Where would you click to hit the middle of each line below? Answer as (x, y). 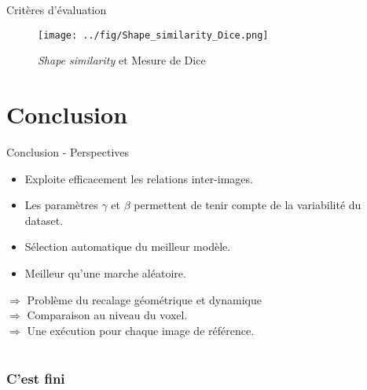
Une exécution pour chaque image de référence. (141, 330)
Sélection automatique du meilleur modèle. (128, 247)
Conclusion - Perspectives (68, 151)
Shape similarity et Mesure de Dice (122, 60)
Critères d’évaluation (57, 9)
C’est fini (36, 378)
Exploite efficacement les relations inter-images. (139, 178)
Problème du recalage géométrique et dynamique (144, 299)
